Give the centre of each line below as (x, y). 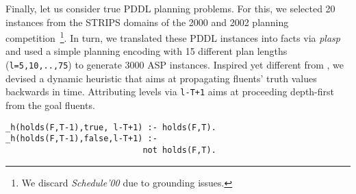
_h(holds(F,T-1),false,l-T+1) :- (81, 139)
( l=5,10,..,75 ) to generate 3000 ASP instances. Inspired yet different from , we (175, 65)
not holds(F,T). (179, 150)
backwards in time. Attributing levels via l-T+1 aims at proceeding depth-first (170, 92)
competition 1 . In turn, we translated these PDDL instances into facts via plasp (173, 37)
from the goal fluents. (50, 105)
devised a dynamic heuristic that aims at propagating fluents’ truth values (161, 78)
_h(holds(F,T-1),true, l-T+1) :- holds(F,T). (111, 127)
